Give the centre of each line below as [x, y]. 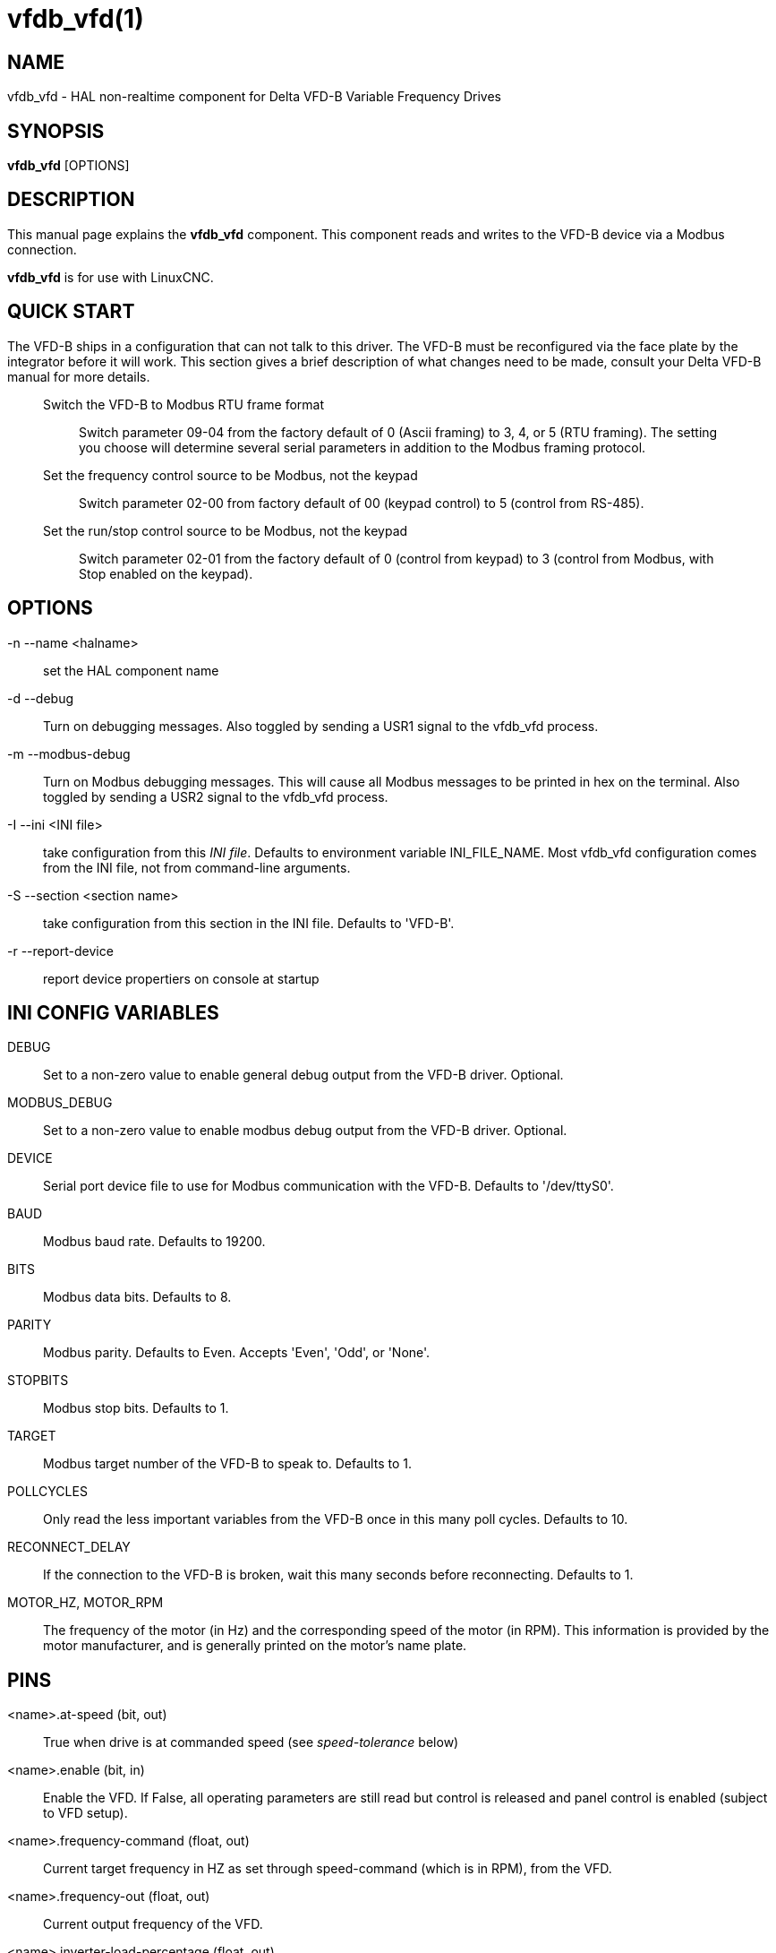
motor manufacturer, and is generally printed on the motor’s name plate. [255, 1646]
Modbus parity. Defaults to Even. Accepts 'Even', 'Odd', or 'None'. [237, 1353]
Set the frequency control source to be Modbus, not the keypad [230, 475]
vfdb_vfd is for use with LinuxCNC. [111, 277]
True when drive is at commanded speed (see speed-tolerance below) [251, 1742]
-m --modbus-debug [69, 753]
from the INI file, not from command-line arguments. [197, 867]
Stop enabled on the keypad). [166, 573]
